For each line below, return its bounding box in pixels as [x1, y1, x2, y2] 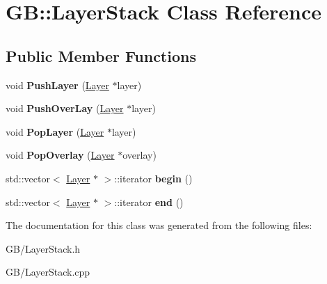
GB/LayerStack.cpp [6, 265, 90, 279]
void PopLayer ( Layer [6, 124, 104, 139]
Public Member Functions [6, 45, 196, 66]
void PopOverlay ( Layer [6, 148, 115, 162]
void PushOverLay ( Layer [6, 101, 124, 116]
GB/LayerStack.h [6, 241, 81, 255]
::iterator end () [114, 194, 184, 209]
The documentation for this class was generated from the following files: [6, 218, 312, 232]
